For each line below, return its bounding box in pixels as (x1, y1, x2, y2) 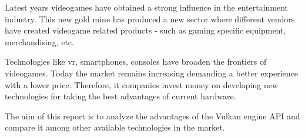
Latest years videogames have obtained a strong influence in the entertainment (5, 1, 289, 13)
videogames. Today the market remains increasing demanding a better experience (5, 66, 298, 79)
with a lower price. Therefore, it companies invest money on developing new (5, 78, 279, 91)
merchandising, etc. (5, 35, 74, 48)
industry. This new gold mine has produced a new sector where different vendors (5, 12, 295, 25)
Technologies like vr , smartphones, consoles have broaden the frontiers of (5, 55, 267, 68)
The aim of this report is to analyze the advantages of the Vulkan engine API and (5, 109, 300, 122)
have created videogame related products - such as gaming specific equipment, (5, 24, 286, 36)
